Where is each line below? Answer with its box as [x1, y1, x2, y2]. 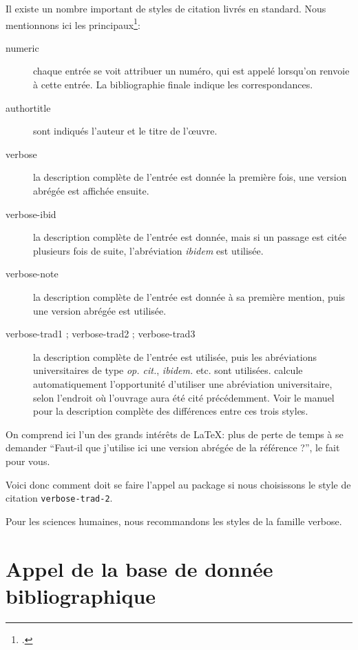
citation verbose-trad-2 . [6, 491, 113, 505]
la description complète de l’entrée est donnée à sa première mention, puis [33, 289, 346, 304]
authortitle [6, 100, 51, 115]
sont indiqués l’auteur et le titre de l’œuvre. [33, 124, 218, 138]
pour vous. [6, 453, 50, 468]
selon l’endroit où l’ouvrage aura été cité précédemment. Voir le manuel [33, 390, 335, 404]
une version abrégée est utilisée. [33, 303, 167, 317]
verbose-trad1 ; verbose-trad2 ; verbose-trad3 [6, 326, 196, 341]
